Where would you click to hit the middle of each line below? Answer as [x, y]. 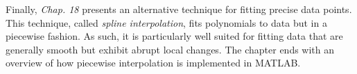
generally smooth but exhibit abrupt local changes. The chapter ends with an [170, 49]
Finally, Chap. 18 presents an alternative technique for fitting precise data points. [179, 9]
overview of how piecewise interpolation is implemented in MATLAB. [153, 63]
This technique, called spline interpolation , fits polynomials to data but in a [166, 22]
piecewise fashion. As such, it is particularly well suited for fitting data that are [174, 36]
